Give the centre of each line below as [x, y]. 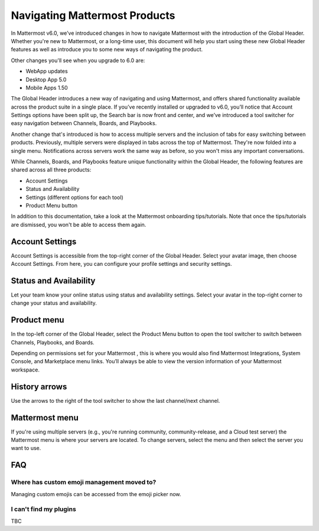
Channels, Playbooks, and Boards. [53, 342]
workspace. [25, 370]
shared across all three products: [51, 170]
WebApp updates [47, 71]
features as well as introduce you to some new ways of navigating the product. [107, 50]
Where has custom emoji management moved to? [84, 483]
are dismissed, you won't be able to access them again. [79, 224]
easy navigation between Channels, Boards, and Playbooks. [84, 123]
